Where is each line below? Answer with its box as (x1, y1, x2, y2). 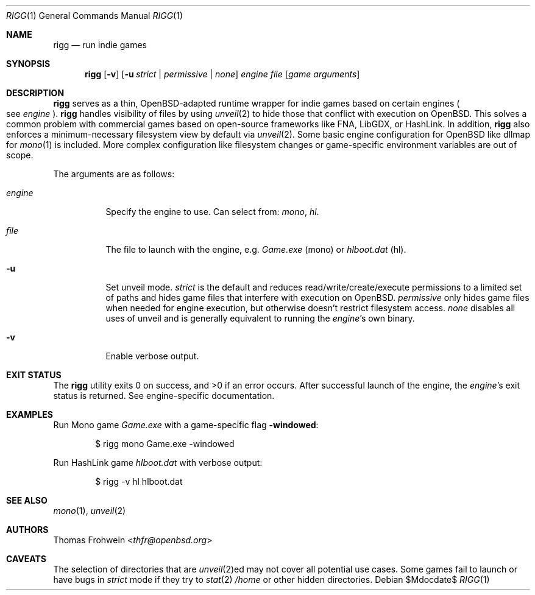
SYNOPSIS (6, 58, 51, 69)
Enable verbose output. (105, 351, 199, 361)
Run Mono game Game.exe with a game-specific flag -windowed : (53, 420, 319, 430)
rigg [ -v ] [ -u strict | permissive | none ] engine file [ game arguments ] (85, 69, 360, 79)
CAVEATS (6, 554, 46, 564)
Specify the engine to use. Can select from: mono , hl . (105, 206, 319, 217)
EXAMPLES (6, 409, 53, 420)
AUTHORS (6, 524, 49, 535)
